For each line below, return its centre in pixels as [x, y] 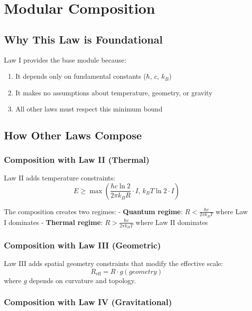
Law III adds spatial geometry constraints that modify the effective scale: [114, 263]
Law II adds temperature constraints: [60, 177]
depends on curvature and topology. [82, 280]
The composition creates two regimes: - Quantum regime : [93, 211]
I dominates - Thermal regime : [53, 222]
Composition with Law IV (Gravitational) [88, 302]
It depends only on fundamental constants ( [81, 76]
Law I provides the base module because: [65, 59]
